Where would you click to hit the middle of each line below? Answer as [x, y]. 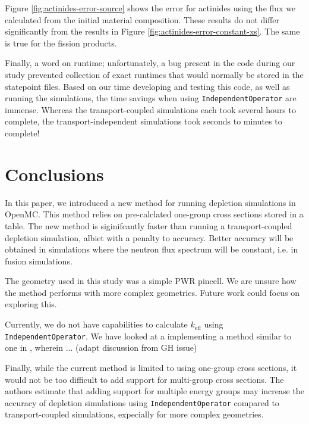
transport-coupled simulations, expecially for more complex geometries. [134, 414]
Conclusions [54, 174]
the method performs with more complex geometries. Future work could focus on [152, 292]
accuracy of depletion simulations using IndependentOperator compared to [142, 402]
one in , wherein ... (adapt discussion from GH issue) [101, 347]
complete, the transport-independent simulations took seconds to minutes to [144, 121]
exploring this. [31, 304]
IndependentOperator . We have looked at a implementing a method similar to [148, 336]
